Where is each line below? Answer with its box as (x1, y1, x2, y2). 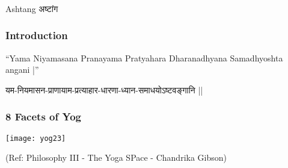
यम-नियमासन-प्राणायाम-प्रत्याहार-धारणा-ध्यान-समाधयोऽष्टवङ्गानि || (5, 83, 203, 96)
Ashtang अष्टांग (5, 2, 58, 14)
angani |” (5, 63, 39, 76)
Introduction (5, 28, 68, 43)
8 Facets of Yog (5, 109, 81, 124)
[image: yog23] (5, 134, 66, 143)
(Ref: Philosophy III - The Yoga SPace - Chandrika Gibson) (5, 151, 227, 164)
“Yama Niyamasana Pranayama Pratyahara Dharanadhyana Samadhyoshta (5, 51, 283, 64)
